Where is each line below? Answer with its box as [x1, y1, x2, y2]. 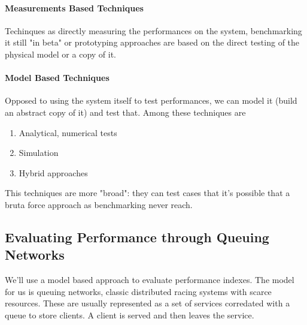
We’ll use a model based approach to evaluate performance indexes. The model [5, 273, 294, 286]
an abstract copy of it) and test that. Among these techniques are [5, 106, 246, 118]
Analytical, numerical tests [19, 126, 117, 139]
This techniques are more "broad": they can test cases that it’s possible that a [5, 186, 290, 199]
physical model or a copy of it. [5, 47, 117, 60]
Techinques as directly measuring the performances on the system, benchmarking [5, 24, 302, 37]
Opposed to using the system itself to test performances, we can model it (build [5, 94, 297, 107]
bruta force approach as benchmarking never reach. [5, 198, 193, 210]
